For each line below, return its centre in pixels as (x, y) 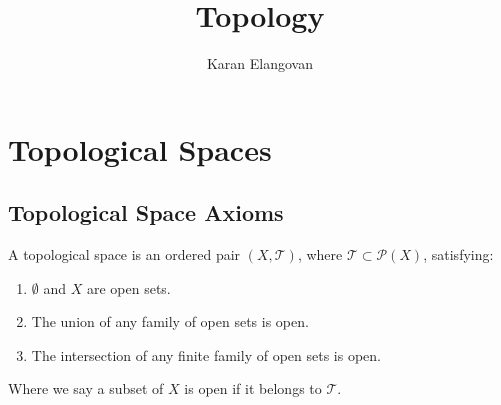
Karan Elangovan (260, 63)
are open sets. (128, 287)
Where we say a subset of (86, 388)
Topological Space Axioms (146, 212)
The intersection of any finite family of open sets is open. (206, 354)
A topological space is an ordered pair (124, 254)
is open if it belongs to (253, 388)
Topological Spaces (140, 148)
